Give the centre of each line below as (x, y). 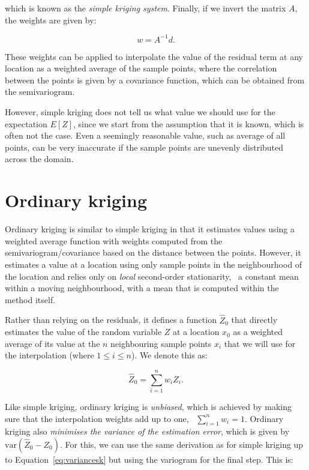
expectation (26, 123)
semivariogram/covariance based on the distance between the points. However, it (153, 252)
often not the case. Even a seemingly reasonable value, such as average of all (145, 135)
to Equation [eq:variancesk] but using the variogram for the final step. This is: (149, 459)
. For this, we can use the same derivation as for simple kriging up (182, 444)
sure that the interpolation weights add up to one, (97, 418)
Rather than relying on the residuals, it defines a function (111, 320)
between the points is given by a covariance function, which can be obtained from (155, 80)
